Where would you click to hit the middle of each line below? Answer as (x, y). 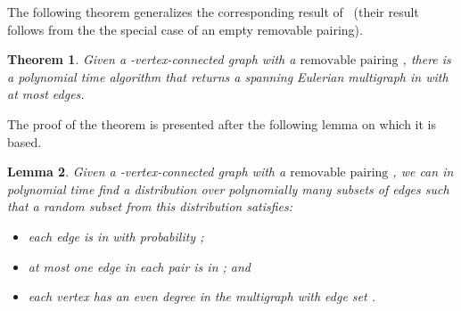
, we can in (423, 172)
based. (25, 141)
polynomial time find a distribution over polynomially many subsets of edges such (228, 188)
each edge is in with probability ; (116, 236)
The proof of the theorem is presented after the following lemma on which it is (222, 123)
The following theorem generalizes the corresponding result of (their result (213, 12)
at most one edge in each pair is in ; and (140, 266)
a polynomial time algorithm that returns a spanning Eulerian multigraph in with (228, 76)
